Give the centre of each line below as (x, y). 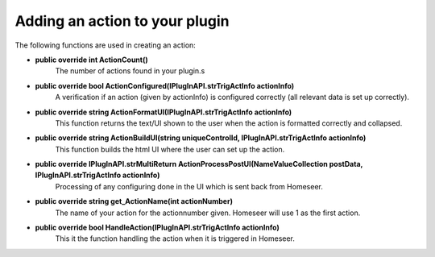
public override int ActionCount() (91, 60)
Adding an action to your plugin (122, 21)
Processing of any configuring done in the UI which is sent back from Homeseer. (189, 186)
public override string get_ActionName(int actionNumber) (134, 201)
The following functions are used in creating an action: (106, 45)
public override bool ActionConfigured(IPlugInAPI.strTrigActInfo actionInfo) (165, 85)
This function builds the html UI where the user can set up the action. (170, 149)
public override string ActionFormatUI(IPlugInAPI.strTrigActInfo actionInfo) (164, 112)
